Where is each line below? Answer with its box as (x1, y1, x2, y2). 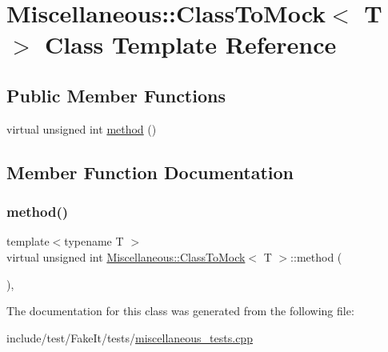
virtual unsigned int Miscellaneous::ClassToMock (6, 248, 246, 265)
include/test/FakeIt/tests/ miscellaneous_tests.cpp (6, 329, 253, 346)
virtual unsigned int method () (6, 120, 157, 137)
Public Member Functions (6, 82, 226, 107)
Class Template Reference (45, 28, 337, 61)
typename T (64, 233, 124, 250)
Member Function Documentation (6, 159, 294, 184)
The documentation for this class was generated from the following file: (6, 302, 354, 319)
